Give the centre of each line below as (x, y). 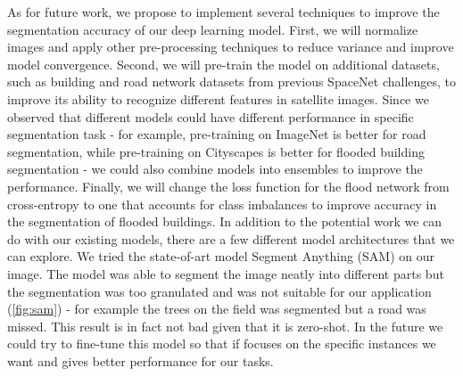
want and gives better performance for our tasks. (141, 360)
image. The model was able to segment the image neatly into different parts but (226, 273)
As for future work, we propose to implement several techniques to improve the (223, 12)
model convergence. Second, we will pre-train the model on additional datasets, (223, 64)
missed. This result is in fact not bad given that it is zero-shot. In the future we (225, 326)
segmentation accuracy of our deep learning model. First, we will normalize (213, 29)
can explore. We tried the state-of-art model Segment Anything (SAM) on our (221, 256)
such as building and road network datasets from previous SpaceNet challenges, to (232, 82)
